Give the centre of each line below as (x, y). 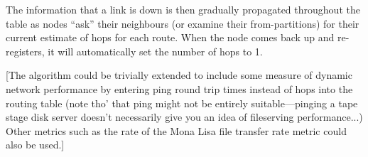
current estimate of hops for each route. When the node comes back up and (170, 37)
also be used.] (35, 145)
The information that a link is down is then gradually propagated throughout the (183, 9)
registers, (25, 51)
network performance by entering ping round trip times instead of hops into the (179, 88)
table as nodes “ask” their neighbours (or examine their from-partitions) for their (183, 23)
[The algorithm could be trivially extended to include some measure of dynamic (179, 75)
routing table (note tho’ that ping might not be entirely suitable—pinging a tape (182, 103)
